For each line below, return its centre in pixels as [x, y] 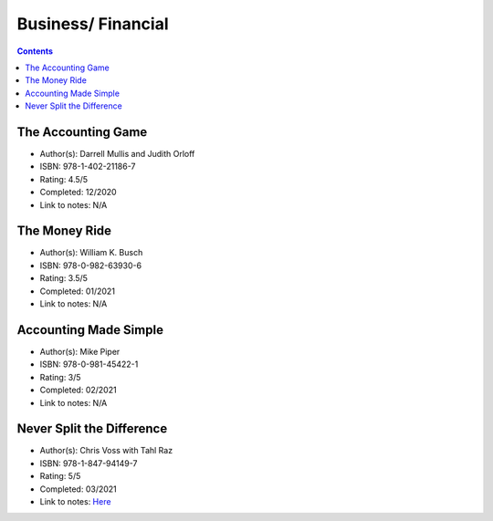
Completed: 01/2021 [78, 291]
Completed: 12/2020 [79, 193]
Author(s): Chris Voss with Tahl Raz [106, 451]
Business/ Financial [93, 24]
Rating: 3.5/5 [64, 278]
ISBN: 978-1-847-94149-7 [89, 463]
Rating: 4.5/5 [64, 179]
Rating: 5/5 [60, 476]
